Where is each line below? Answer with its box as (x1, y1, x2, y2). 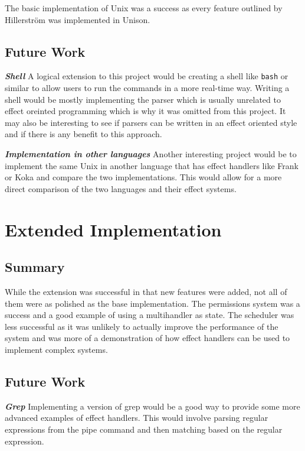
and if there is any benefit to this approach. (5, 128, 162, 140)
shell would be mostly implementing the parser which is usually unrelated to (5, 93, 281, 105)
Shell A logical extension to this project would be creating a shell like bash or (5, 70, 288, 82)
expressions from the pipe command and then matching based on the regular (5, 423, 283, 435)
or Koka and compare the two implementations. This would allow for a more (5, 171, 282, 183)
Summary (5, 258, 65, 276)
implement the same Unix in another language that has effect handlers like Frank (5, 159, 299, 171)
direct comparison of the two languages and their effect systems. (5, 182, 237, 194)
